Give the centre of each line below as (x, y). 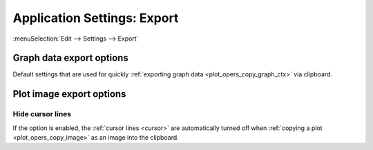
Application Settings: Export (96, 18)
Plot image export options (69, 94)
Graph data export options (71, 58)
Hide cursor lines (42, 114)
